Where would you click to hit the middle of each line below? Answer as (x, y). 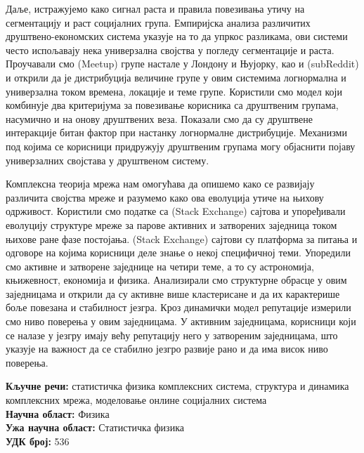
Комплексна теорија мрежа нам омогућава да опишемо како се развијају (160, 184)
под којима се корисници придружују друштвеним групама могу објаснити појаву (181, 146)
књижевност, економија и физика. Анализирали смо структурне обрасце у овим (176, 280)
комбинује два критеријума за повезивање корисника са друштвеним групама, (172, 105)
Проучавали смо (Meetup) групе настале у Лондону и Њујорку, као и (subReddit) (182, 64)
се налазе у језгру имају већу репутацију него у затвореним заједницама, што (172, 335)
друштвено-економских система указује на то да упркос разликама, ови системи (177, 36)
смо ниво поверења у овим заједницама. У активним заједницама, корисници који (181, 321)
